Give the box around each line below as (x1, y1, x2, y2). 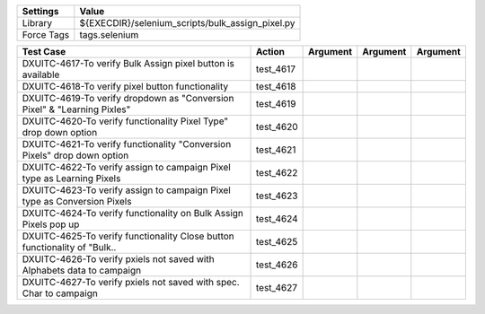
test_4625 (255, 236, 298, 248)
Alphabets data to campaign (22, 265, 142, 276)
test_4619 (255, 98, 296, 109)
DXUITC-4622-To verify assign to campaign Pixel (22, 161, 231, 173)
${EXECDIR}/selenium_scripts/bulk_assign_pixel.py (79, 17, 295, 29)
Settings (22, 5, 59, 17)
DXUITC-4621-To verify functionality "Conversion (22, 138, 232, 150)
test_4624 (255, 213, 298, 224)
